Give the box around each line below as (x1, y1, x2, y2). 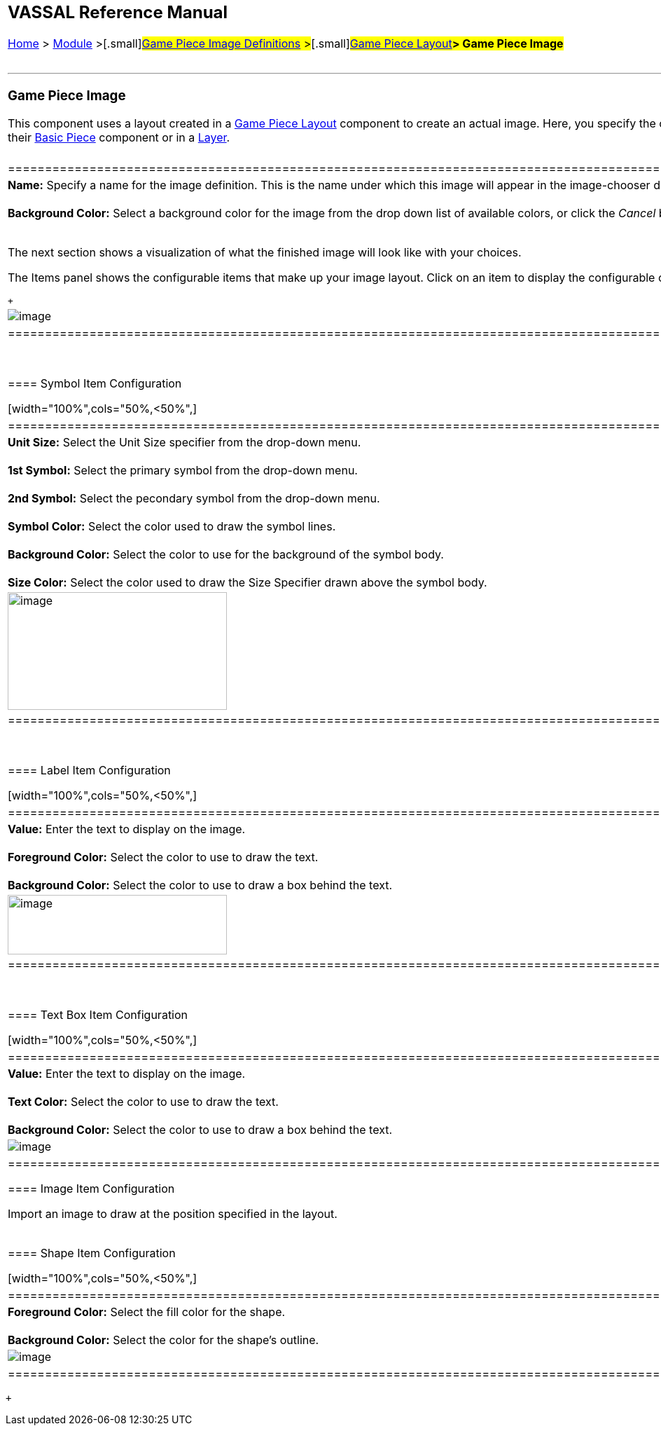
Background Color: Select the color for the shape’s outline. (8, 1333, 319, 1348)
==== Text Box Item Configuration (8, 1008, 188, 1022)
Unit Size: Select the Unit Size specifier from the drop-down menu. (8, 435, 361, 450)
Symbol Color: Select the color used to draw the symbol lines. (8, 519, 336, 534)
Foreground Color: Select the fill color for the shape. (8, 1305, 286, 1320)
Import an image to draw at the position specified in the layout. (8, 1207, 338, 1221)
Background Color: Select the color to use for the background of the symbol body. (8, 547, 444, 562)
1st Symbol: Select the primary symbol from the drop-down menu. (8, 463, 358, 478)
